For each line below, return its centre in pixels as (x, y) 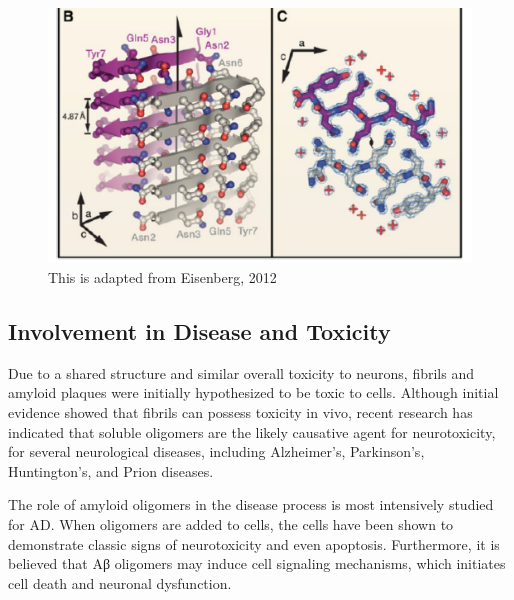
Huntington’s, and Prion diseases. (111, 470)
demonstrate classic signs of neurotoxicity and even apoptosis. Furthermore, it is (254, 543)
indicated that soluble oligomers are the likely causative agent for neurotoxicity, (252, 431)
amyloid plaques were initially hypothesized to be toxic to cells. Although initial (253, 392)
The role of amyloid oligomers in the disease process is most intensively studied (251, 504)
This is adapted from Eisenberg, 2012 (162, 277)
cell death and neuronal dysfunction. (120, 582)
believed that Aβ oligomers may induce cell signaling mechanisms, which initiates (257, 563)
